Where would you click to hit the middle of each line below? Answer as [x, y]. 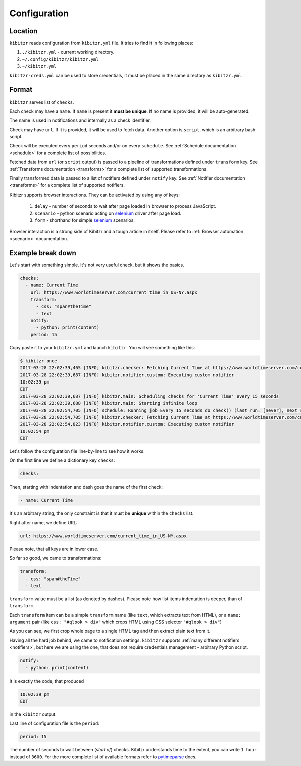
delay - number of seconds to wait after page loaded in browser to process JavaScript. [125, 206]
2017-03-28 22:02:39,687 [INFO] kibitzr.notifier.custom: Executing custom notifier [127, 375]
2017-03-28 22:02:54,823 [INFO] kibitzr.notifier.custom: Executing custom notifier [127, 424]
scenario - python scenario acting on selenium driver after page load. [108, 213]
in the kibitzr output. [33, 714]
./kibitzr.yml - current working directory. [68, 52]
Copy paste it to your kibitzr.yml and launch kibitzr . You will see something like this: [102, 347]
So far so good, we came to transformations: [55, 558]
